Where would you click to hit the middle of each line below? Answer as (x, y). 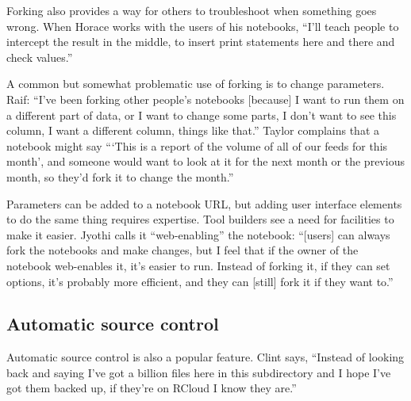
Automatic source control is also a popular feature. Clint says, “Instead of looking (205, 357)
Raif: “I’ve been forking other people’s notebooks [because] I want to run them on (205, 99)
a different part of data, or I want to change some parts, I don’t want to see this (202, 115)
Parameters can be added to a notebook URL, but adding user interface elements (204, 203)
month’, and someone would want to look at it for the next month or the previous (205, 161)
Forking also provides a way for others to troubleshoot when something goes (192, 10)
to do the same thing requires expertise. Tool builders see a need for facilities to (200, 219)
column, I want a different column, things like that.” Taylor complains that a (193, 130)
